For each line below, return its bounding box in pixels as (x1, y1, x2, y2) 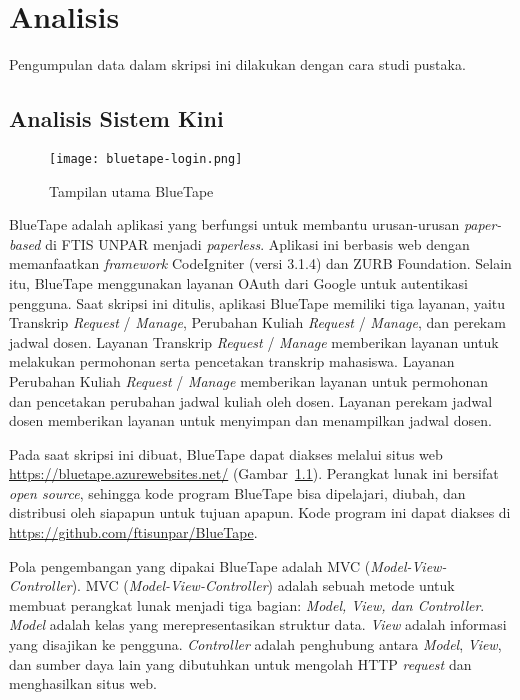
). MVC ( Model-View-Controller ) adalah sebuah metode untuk (71, 575, 455, 596)
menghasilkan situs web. (9, 673, 158, 694)
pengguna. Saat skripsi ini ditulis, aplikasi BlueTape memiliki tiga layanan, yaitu (9, 292, 506, 313)
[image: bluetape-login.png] (49, 151, 243, 166)
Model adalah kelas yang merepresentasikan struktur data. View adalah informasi (9, 614, 507, 635)
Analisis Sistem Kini (9, 103, 224, 134)
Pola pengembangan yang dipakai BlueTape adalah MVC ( (9, 555, 371, 576)
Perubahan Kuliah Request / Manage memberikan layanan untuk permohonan (9, 370, 489, 391)
